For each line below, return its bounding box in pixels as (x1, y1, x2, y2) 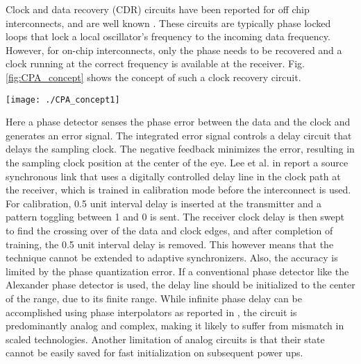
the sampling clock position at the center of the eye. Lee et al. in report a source (6, 155, 349, 169)
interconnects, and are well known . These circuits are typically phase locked (6, 15, 331, 30)
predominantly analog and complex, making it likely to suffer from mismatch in (6, 318, 344, 333)
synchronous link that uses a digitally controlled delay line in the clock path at (6, 168, 341, 183)
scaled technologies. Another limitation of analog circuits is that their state (6, 331, 325, 346)
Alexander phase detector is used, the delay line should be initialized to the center (6, 277, 355, 292)
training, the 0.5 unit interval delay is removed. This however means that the (6, 236, 334, 251)
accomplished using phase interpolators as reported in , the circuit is (6, 304, 297, 319)
